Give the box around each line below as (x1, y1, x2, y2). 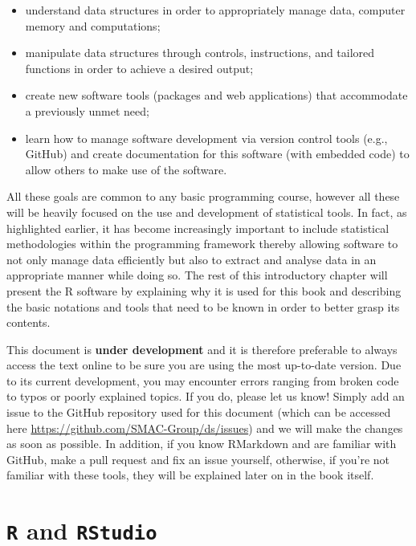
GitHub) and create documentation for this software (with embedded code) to (25, 145, 410, 162)
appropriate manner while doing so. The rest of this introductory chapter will (6, 267, 388, 283)
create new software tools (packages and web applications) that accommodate (25, 87, 408, 104)
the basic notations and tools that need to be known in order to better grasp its (6, 298, 400, 315)
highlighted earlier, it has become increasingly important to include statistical (6, 219, 389, 236)
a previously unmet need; (25, 102, 149, 119)
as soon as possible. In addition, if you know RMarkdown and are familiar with (6, 435, 397, 452)
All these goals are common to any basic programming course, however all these (6, 188, 400, 205)
